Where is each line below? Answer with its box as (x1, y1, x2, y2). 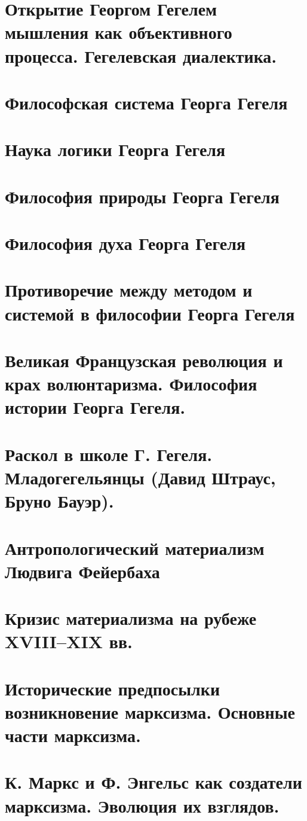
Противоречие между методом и (5, 277, 253, 302)
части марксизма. (5, 723, 141, 747)
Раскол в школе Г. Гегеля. (5, 441, 213, 466)
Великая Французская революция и (5, 348, 283, 372)
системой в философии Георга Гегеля (5, 301, 295, 325)
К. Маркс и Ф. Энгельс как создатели (5, 770, 302, 794)
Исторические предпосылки (5, 676, 220, 700)
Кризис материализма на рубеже (5, 606, 257, 630)
